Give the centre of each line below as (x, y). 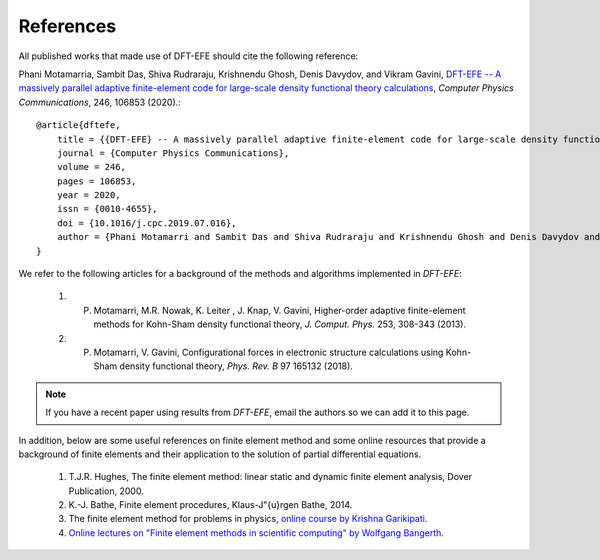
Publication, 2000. (106, 491)
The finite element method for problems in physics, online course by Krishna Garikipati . (248, 519)
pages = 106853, (96, 181)
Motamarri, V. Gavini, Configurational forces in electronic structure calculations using (268, 352)
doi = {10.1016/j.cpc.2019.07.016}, (146, 223)
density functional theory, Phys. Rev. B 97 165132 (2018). (236, 366)
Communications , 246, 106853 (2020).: (100, 102)
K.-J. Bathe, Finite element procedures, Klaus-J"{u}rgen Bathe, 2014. (210, 505)
